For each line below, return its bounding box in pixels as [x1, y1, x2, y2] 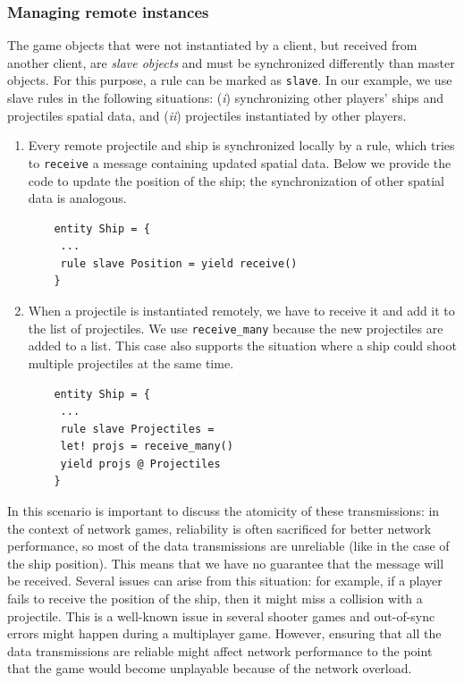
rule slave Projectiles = [60, 422, 215, 435]
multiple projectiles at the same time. [28, 353, 234, 372]
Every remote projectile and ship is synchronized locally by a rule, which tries [28, 136, 455, 155]
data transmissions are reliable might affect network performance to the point [7, 641, 433, 660]
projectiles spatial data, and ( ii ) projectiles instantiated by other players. [7, 105, 407, 124]
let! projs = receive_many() [60, 440, 233, 453]
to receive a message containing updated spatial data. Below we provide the [28, 153, 451, 172]
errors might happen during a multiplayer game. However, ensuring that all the [7, 624, 442, 643]
